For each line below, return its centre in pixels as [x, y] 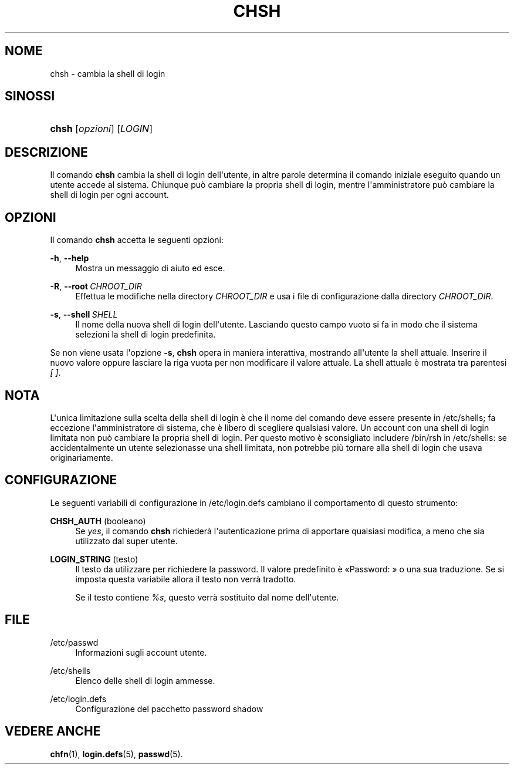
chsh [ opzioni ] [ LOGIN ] [101, 129]
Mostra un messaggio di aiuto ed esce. [150, 268]
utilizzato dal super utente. [126, 541]
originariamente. [82, 457]
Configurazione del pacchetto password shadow [169, 709]
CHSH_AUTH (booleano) [98, 521]
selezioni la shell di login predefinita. [146, 335]
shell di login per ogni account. [109, 195]
